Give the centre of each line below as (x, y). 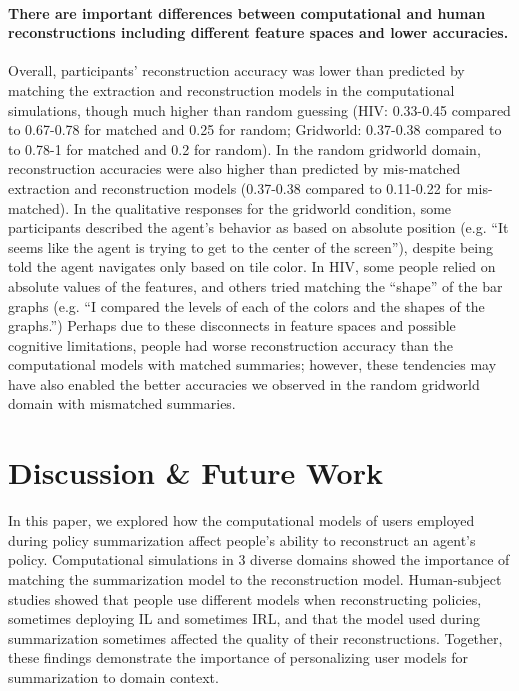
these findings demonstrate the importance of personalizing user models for (238, 657)
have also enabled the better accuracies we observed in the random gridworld (244, 383)
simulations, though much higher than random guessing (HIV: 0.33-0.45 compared (259, 109)
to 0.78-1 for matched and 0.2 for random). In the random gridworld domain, (244, 148)
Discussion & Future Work (195, 472)
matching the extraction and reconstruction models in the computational (231, 89)
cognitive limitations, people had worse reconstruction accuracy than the (230, 344)
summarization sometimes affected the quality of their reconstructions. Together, (255, 637)
